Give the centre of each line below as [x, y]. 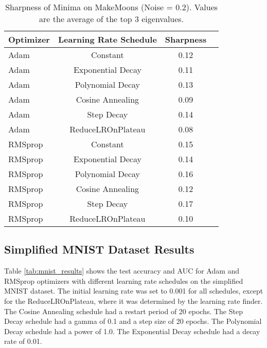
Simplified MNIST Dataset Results [99, 249]
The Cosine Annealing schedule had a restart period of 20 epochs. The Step [123, 311]
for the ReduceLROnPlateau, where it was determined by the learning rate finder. [133, 301]
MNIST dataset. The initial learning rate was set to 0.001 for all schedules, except [134, 291]
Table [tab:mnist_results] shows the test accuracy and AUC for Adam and [122, 271]
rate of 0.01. [23, 341]
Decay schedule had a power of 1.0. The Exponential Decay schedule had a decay [132, 331]
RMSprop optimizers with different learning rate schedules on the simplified [124, 281]
